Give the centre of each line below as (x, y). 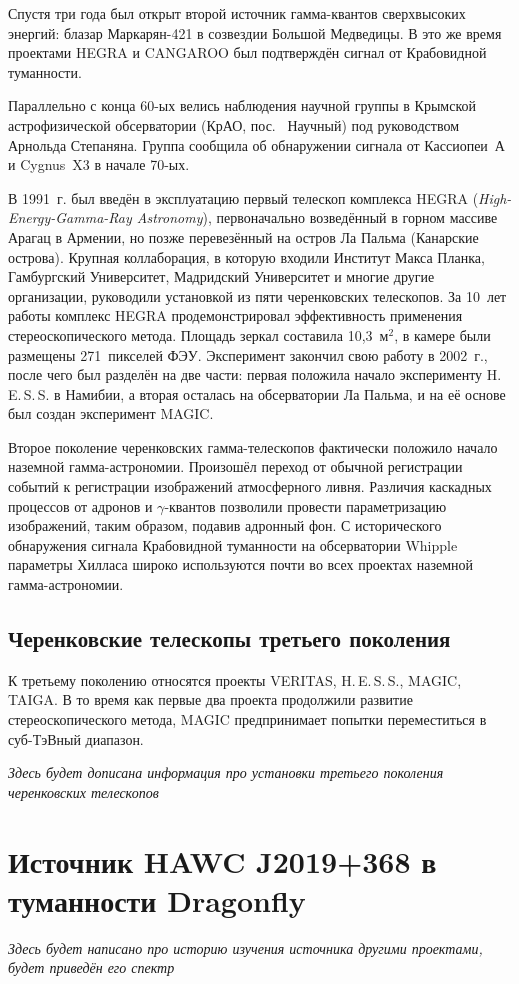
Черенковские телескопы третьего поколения (229, 638)
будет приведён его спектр (91, 967)
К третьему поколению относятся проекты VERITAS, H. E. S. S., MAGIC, (235, 679)
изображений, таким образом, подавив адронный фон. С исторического (225, 525)
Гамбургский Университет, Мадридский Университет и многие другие (221, 276)
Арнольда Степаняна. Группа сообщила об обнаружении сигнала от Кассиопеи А (256, 144)
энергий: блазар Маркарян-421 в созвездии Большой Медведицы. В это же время (255, 32)
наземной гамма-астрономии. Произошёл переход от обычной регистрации (235, 466)
